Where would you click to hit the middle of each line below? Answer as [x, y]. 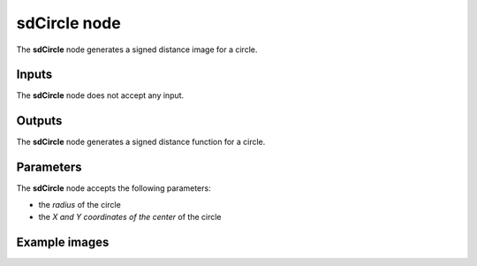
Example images [63, 242]
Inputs [34, 75]
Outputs [39, 121]
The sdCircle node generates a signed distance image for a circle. [137, 49]
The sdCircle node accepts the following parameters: [114, 188]
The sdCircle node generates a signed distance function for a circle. [141, 142]
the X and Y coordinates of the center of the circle [130, 217]
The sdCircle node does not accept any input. [100, 95]
